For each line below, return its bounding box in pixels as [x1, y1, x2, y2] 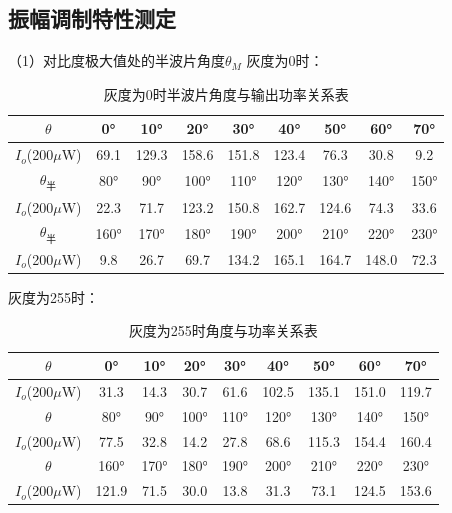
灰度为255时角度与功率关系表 [128, 320, 318, 341]
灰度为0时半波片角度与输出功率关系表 [103, 83, 349, 104]
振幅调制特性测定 [8, 3, 176, 34]
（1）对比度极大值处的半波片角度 [8, 50, 225, 71]
